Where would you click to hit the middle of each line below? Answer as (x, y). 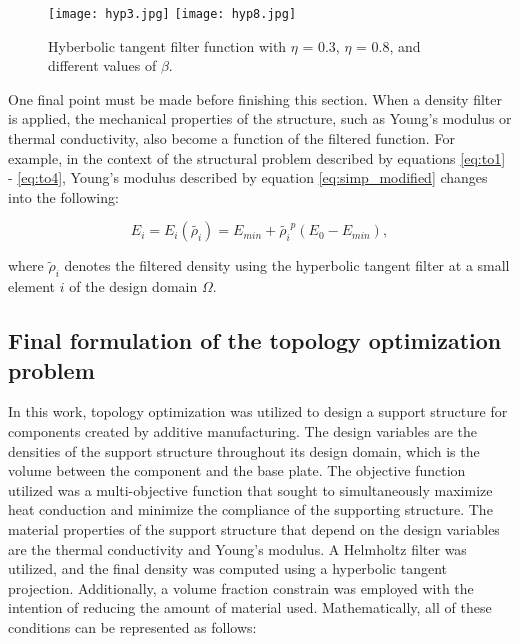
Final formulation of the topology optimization (255, 340)
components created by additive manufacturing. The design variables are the (242, 430)
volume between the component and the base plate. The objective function (237, 470)
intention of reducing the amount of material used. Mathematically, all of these (250, 607)
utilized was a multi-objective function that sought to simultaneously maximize (250, 489)
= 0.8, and (388, 45)
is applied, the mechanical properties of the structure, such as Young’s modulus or (260, 118)
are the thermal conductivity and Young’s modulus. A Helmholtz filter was (237, 548)
